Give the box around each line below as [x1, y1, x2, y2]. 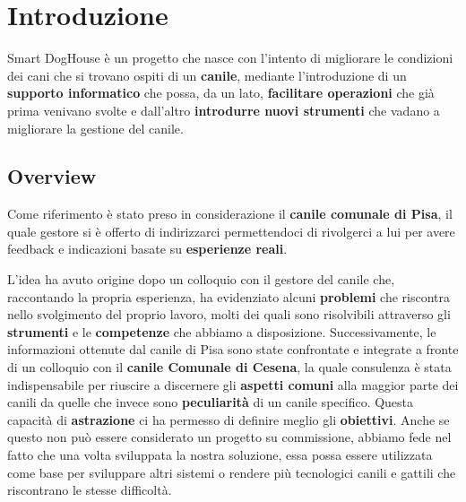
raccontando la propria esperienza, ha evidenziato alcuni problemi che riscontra [7, 287, 450, 306]
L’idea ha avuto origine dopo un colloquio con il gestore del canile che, [7, 270, 395, 289]
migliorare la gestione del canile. [7, 118, 184, 137]
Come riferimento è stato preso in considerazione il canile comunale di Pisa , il [7, 204, 453, 223]
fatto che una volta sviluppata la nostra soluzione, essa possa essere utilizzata [7, 446, 433, 464]
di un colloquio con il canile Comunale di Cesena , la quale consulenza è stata [7, 358, 452, 376]
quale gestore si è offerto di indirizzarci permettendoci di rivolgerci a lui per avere [7, 221, 455, 240]
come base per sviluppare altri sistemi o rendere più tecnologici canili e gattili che [7, 463, 456, 481]
